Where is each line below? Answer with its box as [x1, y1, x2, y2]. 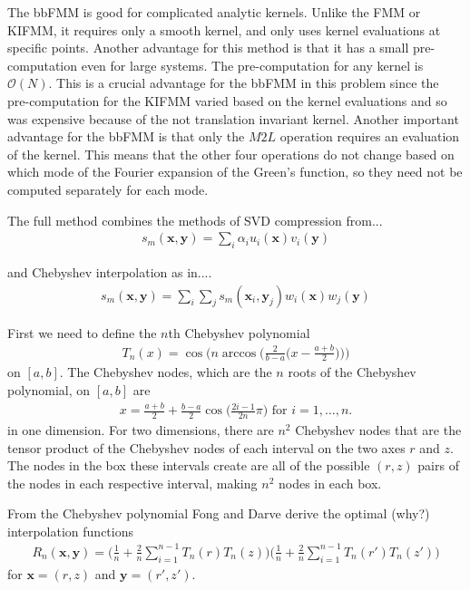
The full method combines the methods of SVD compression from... [7, 210, 383, 229]
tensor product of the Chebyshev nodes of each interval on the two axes [7, 438, 406, 457]
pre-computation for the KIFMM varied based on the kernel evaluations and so [7, 91, 447, 110]
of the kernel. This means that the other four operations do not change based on [7, 144, 455, 163]
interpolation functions [7, 521, 133, 540]
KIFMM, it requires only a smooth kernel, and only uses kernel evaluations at [7, 20, 441, 39]
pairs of [417, 456, 459, 475]
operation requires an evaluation [279, 127, 460, 146]
